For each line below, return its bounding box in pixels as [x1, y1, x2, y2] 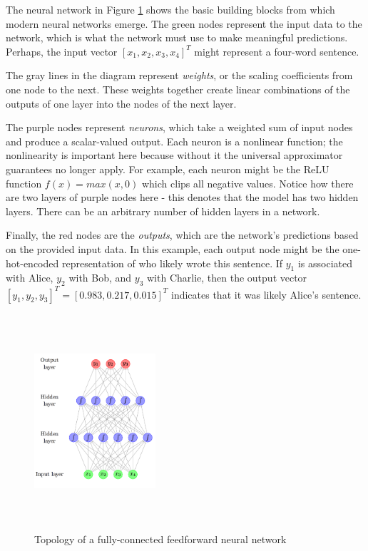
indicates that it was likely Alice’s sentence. [171, 287, 362, 302]
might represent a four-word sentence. [194, 43, 359, 58]
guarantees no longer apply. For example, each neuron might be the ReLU [6, 161, 329, 176]
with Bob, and [68, 270, 132, 285]
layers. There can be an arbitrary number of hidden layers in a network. [6, 203, 320, 218]
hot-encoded [6, 255, 59, 270]
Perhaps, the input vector [6, 43, 118, 58]
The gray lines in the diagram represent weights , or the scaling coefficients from [6, 68, 353, 83]
